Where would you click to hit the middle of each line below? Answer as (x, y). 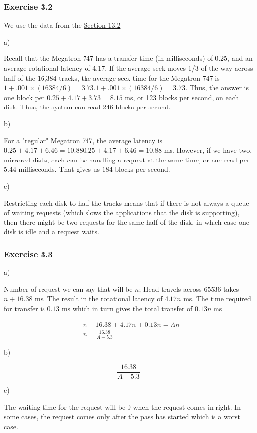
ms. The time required (217, 298)
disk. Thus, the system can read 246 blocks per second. (87, 107)
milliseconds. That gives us (59, 169)
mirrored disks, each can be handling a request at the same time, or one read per (127, 159)
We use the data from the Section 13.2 (62, 25)
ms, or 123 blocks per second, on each (182, 97)
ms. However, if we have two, (208, 150)
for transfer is (24, 308)
